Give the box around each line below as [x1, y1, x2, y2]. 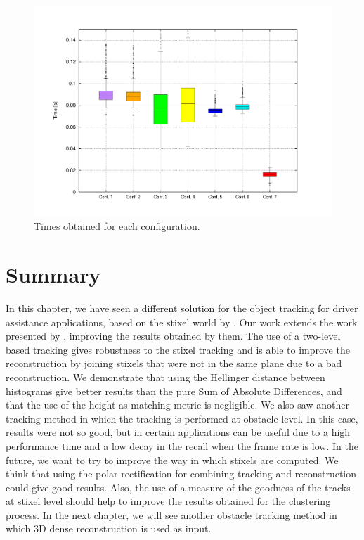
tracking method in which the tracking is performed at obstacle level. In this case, [6, 411, 358, 425]
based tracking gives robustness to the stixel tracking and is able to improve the [6, 342, 350, 356]
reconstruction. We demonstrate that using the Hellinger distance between [6, 369, 325, 384]
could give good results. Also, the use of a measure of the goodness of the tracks [6, 480, 351, 494]
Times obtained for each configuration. [34, 219, 200, 233]
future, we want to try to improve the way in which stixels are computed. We [6, 452, 339, 467]
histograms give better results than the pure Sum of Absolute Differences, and [6, 383, 342, 398]
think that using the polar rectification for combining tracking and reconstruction [6, 466, 357, 481]
